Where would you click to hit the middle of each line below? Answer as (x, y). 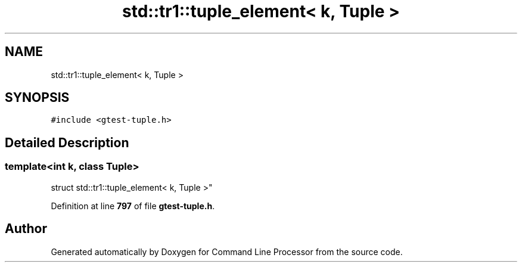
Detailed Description (67, 142)
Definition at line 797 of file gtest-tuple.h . (133, 206)
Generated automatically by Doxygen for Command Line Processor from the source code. (227, 252)
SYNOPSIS (37, 98)
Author (26, 229)
